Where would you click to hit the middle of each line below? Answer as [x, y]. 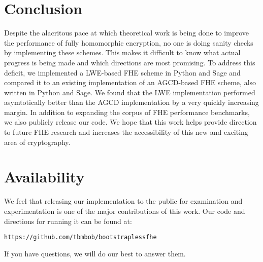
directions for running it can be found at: [68, 221]
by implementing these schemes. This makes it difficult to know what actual [122, 52]
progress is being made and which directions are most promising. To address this [130, 62]
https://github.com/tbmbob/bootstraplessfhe [80, 237]
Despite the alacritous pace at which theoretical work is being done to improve [126, 33]
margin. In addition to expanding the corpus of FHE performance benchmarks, [127, 112]
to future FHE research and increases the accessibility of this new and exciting [126, 132]
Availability [44, 177]
